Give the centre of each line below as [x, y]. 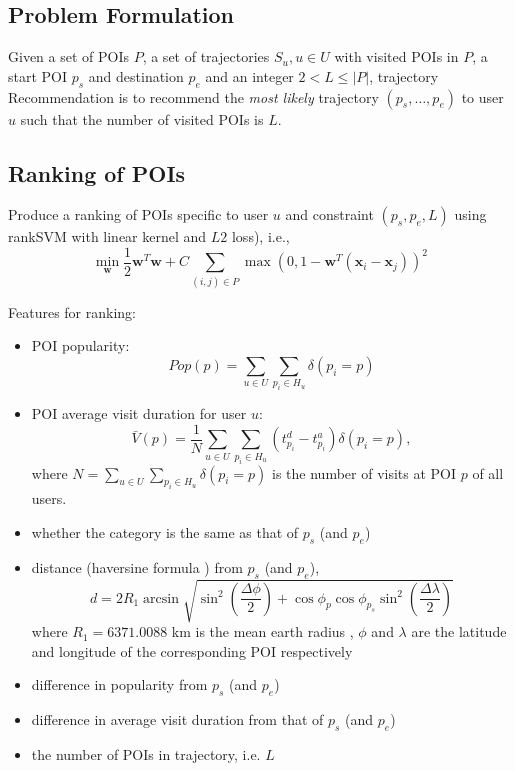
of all [488, 472]
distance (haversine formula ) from [137, 566]
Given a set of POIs [68, 56]
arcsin [161, 598]
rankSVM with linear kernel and [107, 236]
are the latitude [459, 631]
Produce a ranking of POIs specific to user [138, 214]
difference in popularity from [119, 684]
